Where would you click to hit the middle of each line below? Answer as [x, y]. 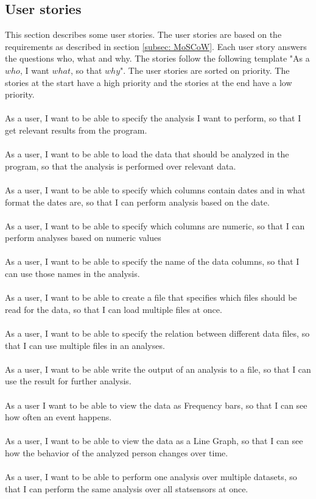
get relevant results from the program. [76, 130]
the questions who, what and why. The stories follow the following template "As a [157, 58]
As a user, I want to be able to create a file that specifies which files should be [151, 297]
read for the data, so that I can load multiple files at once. [114, 309]
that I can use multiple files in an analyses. [85, 345]
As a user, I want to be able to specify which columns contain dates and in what [155, 189]
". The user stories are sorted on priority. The [205, 70]
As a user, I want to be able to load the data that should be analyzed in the [147, 154]
